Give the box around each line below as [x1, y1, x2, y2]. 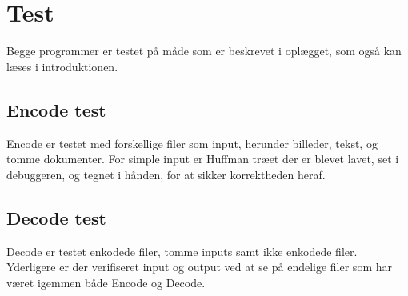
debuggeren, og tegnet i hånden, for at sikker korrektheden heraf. [6, 166, 326, 182]
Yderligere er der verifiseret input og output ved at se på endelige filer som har [6, 258, 392, 275]
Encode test [6, 97, 106, 122]
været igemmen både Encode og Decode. [6, 274, 206, 290]
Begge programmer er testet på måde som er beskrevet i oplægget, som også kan [6, 42, 402, 59]
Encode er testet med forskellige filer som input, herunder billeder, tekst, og [6, 134, 378, 151]
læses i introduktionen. [6, 58, 118, 74]
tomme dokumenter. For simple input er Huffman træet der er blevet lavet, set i [6, 150, 399, 167]
